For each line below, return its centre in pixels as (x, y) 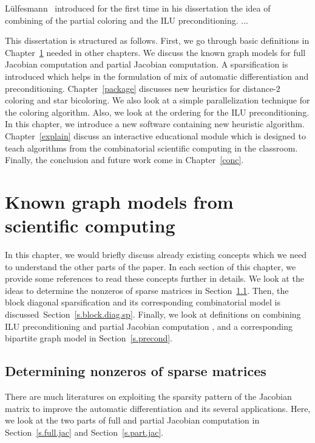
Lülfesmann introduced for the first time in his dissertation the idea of (138, 8)
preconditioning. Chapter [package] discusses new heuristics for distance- (141, 88)
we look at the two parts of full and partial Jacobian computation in (132, 420)
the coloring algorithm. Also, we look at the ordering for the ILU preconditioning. (157, 112)
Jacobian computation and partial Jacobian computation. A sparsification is (147, 64)
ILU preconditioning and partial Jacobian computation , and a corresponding (149, 326)
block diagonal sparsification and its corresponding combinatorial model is (143, 302)
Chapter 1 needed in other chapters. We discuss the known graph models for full (155, 52)
